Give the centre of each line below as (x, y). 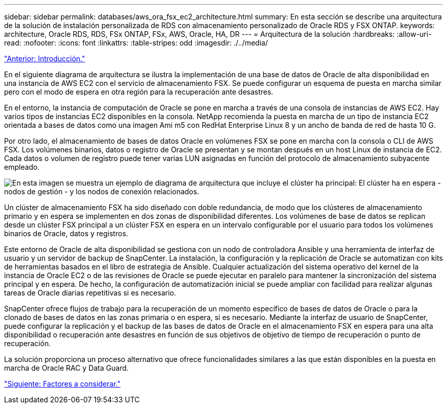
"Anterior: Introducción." (45, 59)
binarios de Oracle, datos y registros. (66, 233)
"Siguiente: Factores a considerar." (63, 384)
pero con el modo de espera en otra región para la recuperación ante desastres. (139, 92)
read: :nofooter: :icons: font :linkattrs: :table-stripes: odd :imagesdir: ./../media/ (136, 43)
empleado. (22, 167)
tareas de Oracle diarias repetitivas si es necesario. (90, 293)
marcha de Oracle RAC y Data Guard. (67, 368)
